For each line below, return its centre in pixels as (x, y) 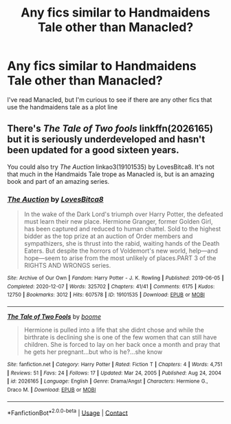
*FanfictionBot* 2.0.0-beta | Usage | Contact (68, 412)
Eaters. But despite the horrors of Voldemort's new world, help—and (121, 251)
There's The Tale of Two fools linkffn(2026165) (110, 129)
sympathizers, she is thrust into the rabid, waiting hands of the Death (122, 244)
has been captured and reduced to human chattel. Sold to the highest (122, 229)
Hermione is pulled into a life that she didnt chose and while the (114, 330)
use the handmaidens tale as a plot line (63, 107)
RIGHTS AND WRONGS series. (67, 266)
